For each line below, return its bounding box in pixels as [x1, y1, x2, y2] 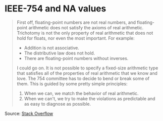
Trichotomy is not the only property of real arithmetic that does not [16, 30, 153, 36]
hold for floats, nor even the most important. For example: [16, 35, 135, 41]
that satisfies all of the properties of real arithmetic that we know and [16, 70, 158, 76]
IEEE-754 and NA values [4, 3, 107, 14]
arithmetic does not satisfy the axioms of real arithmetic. [28, 24, 144, 30]
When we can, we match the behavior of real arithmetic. [24, 90, 139, 96]
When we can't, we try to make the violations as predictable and [24, 95, 156, 102]
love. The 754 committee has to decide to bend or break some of [16, 75, 150, 81]
